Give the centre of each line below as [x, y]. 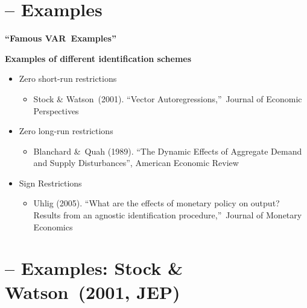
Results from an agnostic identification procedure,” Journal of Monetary [168, 215]
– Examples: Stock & [94, 268]
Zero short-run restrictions [68, 79]
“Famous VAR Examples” [61, 38]
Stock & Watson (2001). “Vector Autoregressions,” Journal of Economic [168, 98]
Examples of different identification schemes [98, 58]
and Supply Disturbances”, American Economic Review [136, 163]
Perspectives [56, 110]
